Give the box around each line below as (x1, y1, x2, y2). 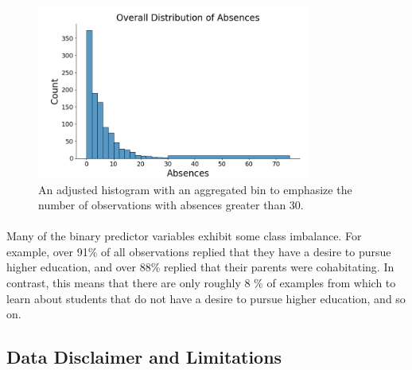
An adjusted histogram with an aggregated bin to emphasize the (38, 181, 352, 197)
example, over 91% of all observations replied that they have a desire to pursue (6, 243, 391, 259)
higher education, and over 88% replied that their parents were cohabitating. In (6, 259, 395, 275)
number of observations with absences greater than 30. (38, 197, 304, 213)
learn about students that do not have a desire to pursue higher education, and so (6, 290, 406, 306)
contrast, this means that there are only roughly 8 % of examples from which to (6, 275, 396, 291)
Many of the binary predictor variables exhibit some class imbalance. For (6, 228, 362, 244)
